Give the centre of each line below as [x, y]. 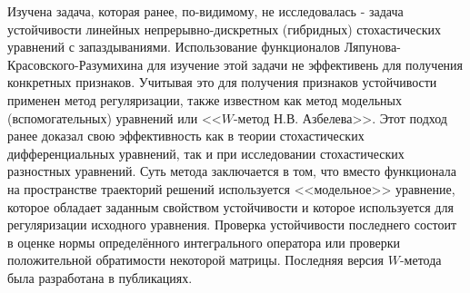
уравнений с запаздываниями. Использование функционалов [174, 47]
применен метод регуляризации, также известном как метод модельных [205, 99]
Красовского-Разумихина [75, 64]
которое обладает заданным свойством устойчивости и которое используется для [230, 206]
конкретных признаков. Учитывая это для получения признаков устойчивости [222, 82]
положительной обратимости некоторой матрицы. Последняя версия [196, 260]
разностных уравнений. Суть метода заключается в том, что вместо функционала [232, 171]
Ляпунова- [372, 47]
